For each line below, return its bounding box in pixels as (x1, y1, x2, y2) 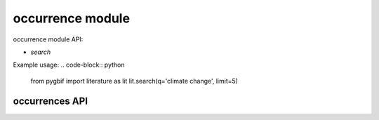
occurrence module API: (13, 35, 84, 44)
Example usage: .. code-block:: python (13, 60, 126, 69)
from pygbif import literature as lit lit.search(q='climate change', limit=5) (30, 76, 239, 85)
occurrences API (13, 95, 88, 107)
